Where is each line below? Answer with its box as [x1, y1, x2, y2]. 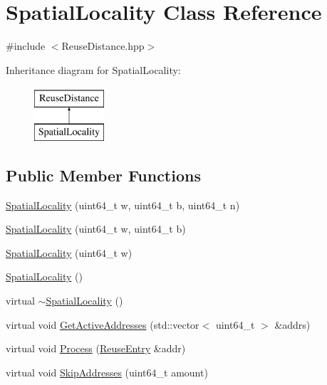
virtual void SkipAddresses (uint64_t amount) [6, 364, 208, 379]
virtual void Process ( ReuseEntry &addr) [6, 341, 186, 356]
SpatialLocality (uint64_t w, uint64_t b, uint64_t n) [6, 197, 240, 212]
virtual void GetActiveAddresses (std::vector [6, 317, 199, 332]
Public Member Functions [6, 164, 201, 186]
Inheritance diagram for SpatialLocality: [6, 62, 181, 77]
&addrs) [274, 317, 311, 332]
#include [6, 38, 46, 53]
